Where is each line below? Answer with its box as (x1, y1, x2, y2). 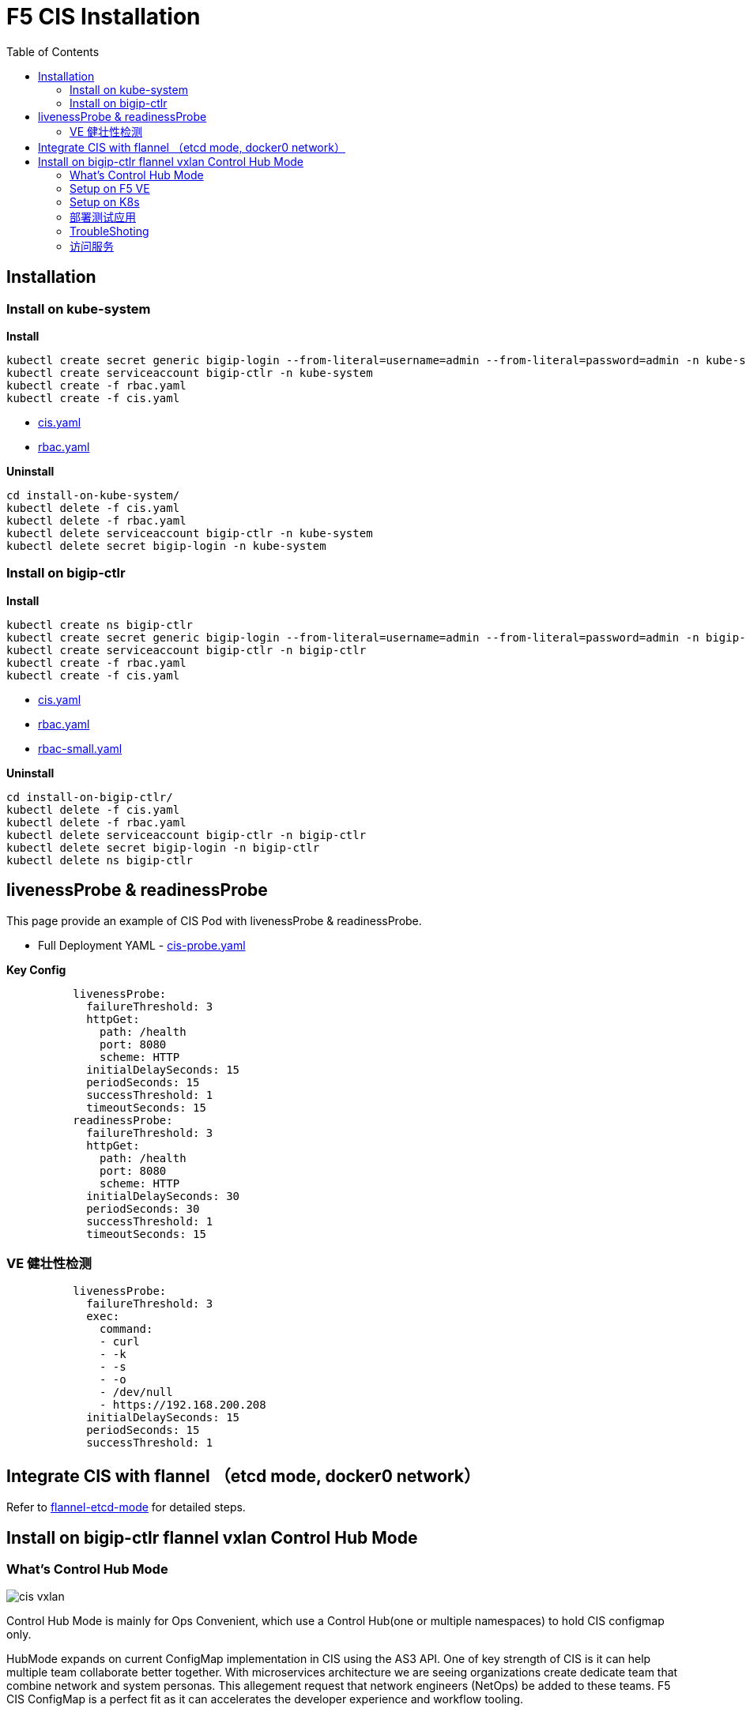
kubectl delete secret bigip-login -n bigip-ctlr (6, 841, 320, 854)
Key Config (6, 962, 66, 976)
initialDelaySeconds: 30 (86, 1189, 240, 1202)
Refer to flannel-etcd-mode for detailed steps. (6, 1500, 246, 1514)
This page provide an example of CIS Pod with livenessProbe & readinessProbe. (6, 913, 422, 927)
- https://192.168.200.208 (100, 1398, 266, 1412)
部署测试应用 (70, 209, 136, 224)
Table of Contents (6, 44, 100, 58)
